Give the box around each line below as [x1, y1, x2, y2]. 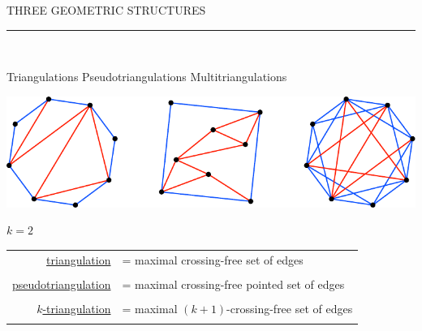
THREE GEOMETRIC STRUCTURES [6, 2, 206, 18]
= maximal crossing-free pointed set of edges [122, 275, 345, 292]
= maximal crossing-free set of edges [122, 251, 304, 268]
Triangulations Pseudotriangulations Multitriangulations [6, 68, 287, 85]
